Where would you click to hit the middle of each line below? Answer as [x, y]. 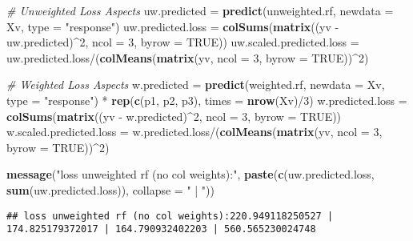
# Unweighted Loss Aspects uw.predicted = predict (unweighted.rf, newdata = [200, 10]
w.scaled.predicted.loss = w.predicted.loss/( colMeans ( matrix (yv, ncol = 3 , [194, 132]
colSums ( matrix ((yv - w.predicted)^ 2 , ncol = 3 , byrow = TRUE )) [174, 116]
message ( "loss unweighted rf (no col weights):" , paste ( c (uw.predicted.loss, [190, 174]
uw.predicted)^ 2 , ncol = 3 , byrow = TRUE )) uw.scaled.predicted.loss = [183, 42]
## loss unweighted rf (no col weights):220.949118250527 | [170, 216]
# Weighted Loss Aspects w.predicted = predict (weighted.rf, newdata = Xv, [196, 84]
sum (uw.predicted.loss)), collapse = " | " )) [111, 189]
